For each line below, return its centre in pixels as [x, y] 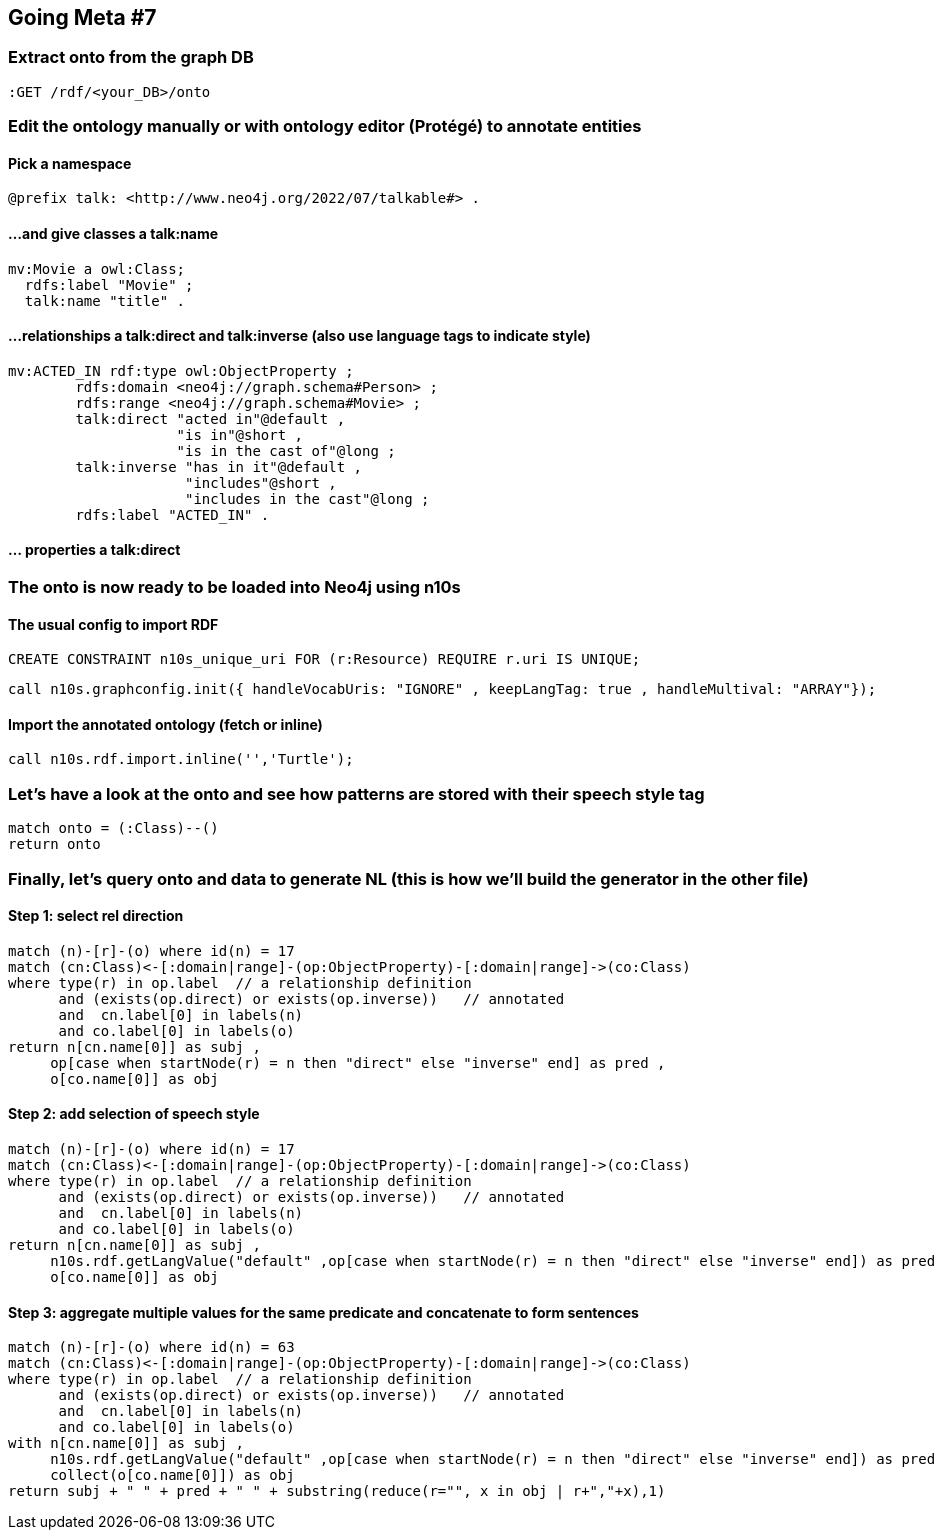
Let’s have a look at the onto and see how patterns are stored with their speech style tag [356, 793]
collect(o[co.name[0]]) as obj [172, 1475]
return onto [54, 844]
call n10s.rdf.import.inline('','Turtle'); [181, 759]
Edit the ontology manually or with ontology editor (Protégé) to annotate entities [325, 126]
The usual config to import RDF [113, 624]
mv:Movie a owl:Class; [97, 268]
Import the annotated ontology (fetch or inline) [165, 724]
